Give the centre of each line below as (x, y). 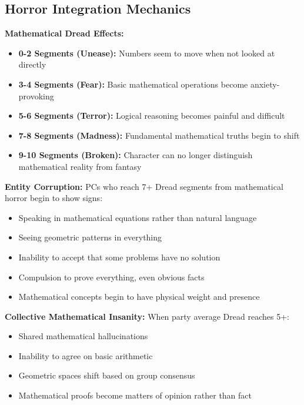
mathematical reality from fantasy (80, 166)
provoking (36, 96)
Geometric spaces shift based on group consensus (107, 375)
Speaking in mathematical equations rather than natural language (138, 217)
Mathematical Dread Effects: (64, 33)
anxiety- (265, 84)
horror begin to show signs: (54, 198)
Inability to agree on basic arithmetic (86, 355)
